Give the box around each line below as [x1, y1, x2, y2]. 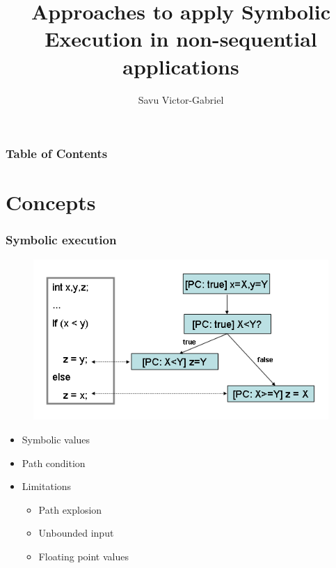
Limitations [22, 479, 72, 494]
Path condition [22, 455, 86, 470]
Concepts [6, 188, 96, 216]
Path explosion [38, 502, 102, 516]
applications [122, 52, 239, 80]
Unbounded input [38, 526, 114, 540]
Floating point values [38, 549, 129, 563]
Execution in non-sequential [45, 24, 317, 53]
